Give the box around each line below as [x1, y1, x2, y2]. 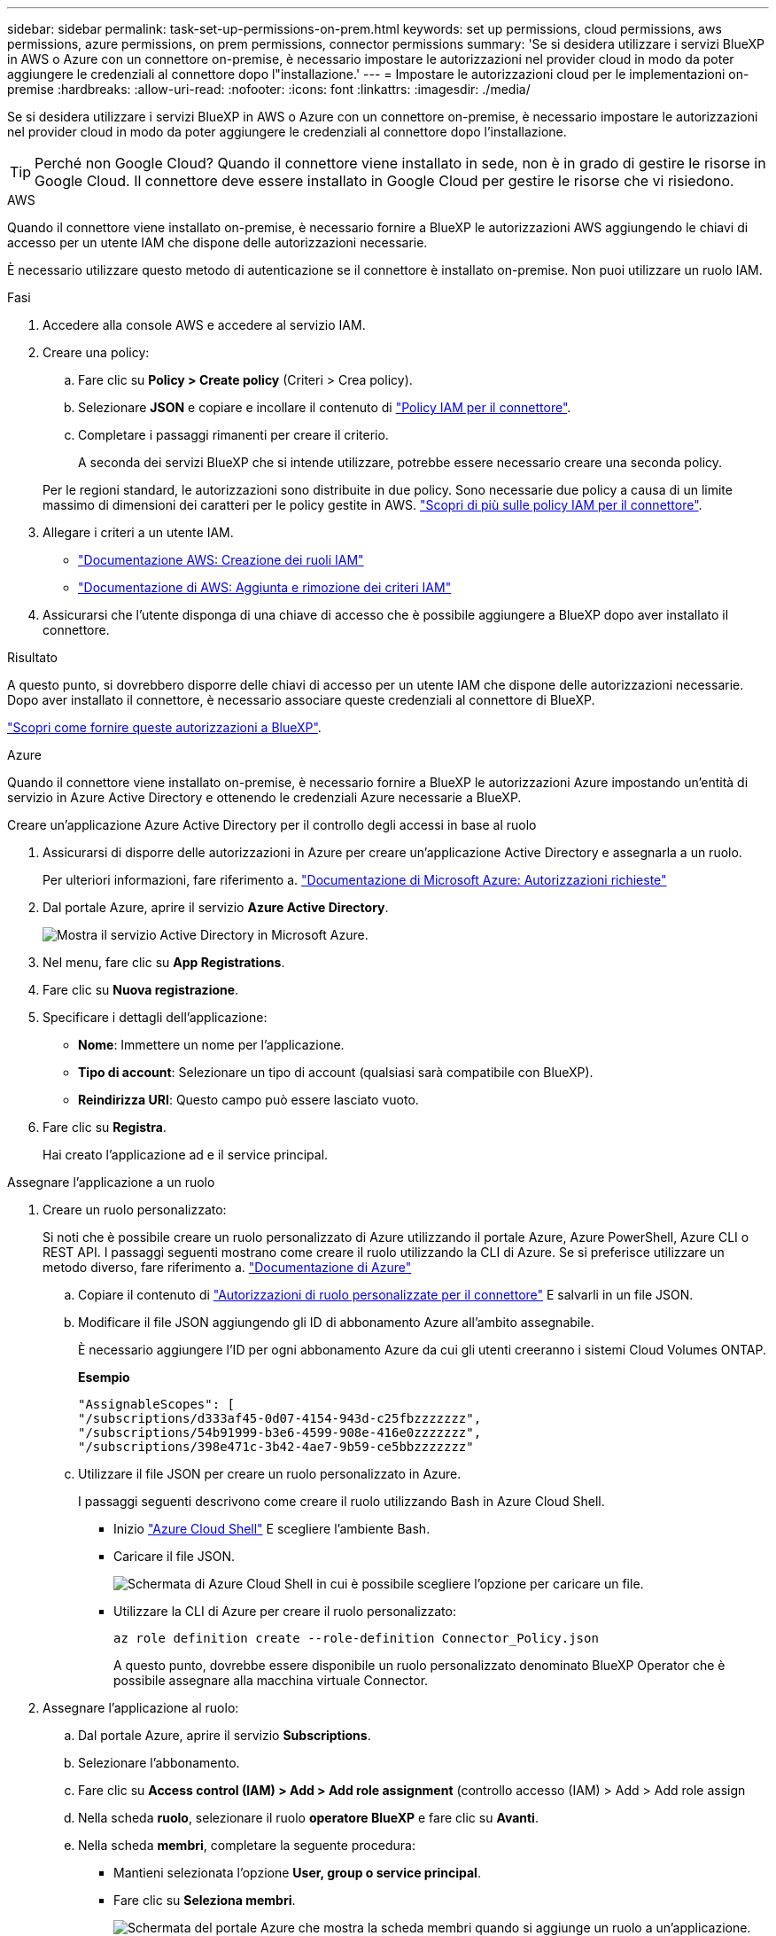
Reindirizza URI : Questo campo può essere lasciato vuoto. [78, 1092, 419, 1107]
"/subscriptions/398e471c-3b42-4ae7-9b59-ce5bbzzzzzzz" [78, 1440, 474, 1454]
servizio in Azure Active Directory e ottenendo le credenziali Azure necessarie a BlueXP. [7, 790, 522, 805]
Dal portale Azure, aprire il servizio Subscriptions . [78, 1728, 371, 1743]
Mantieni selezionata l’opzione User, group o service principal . [113, 1865, 481, 1880]
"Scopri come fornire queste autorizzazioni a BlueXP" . [7, 720, 322, 735]
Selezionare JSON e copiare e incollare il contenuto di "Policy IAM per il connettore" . [78, 400, 571, 415]
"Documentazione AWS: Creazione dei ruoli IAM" [78, 552, 364, 567]
